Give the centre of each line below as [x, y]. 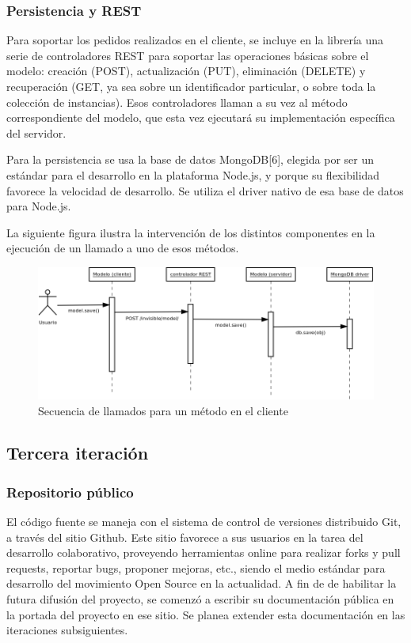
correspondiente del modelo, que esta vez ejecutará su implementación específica [201, 117]
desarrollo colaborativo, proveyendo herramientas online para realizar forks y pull [204, 552]
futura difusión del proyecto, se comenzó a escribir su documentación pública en [200, 599]
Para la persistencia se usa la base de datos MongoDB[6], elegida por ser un [190, 159]
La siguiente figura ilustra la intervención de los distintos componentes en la [191, 232]
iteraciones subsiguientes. [67, 630]
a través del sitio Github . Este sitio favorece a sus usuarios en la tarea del [185, 537]
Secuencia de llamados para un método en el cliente [163, 410]
